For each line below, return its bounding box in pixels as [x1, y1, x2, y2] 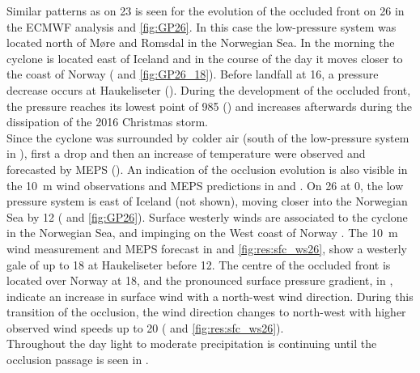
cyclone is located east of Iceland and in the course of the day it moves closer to [6, 49, 403, 66]
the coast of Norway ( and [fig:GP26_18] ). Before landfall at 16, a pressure [6, 66, 379, 83]
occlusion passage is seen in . [6, 351, 149, 368]
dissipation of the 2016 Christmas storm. [6, 113, 208, 130]
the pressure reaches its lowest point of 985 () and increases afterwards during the [6, 97, 412, 114]
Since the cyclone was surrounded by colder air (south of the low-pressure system [6, 129, 409, 146]
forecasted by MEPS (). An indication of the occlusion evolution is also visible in [6, 160, 408, 177]
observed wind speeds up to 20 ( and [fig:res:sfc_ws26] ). [6, 319, 284, 336]
